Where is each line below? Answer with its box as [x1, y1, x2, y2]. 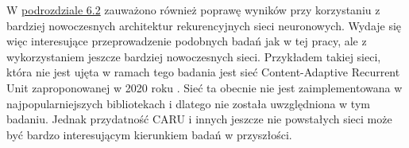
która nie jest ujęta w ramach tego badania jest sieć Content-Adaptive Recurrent [6, 64, 400, 80]
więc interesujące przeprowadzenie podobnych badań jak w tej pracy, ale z [6, 33, 367, 49]
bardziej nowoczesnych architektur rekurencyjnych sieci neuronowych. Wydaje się [6, 17, 402, 33]
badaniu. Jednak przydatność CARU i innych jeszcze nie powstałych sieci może [6, 111, 392, 127]
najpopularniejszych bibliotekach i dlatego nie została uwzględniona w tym [6, 95, 370, 111]
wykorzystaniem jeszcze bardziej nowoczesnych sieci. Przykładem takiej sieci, [6, 48, 381, 64]
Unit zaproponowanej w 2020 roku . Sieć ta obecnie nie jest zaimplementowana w [6, 79, 403, 95]
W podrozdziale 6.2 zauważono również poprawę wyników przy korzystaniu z [6, 2, 380, 18]
